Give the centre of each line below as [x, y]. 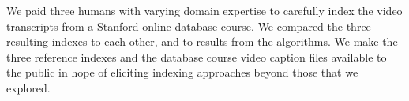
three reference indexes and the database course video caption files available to [197, 56]
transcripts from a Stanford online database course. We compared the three [189, 26]
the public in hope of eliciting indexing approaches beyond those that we [182, 72]
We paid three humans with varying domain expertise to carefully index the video [204, 10]
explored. [28, 87]
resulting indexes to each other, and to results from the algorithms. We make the [202, 41]
